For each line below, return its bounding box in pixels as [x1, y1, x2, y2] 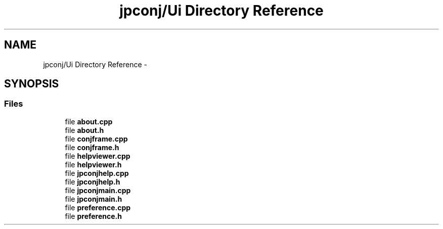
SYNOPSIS [4, 77, 59, 90]
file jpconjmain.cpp [65, 186, 131, 195]
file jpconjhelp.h [65, 177, 120, 186]
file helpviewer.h [65, 160, 122, 169]
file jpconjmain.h [65, 194, 122, 203]
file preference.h [65, 211, 122, 220]
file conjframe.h [65, 143, 119, 152]
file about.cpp [65, 117, 113, 126]
